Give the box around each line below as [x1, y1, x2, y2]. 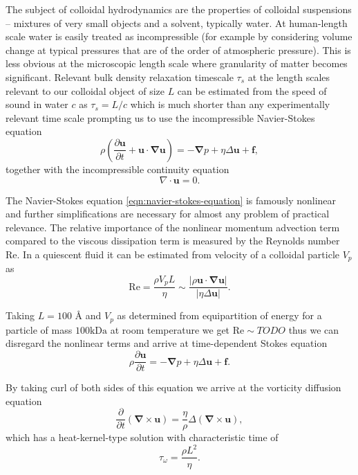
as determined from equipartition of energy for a [117, 308, 322, 323]
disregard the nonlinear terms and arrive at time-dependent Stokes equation [6, 336, 328, 350]
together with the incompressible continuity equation [6, 161, 229, 176]
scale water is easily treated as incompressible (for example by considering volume [6, 29, 352, 44]
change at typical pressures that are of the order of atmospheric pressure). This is [6, 42, 351, 57]
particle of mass [6, 322, 73, 337]
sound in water [6, 97, 68, 111]
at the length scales [247, 69, 330, 84]
